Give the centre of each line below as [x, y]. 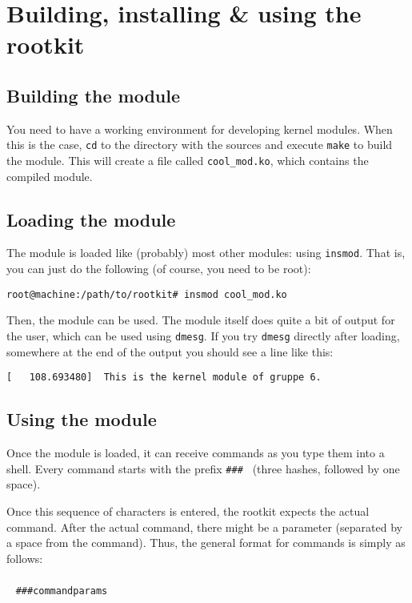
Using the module [82, 419]
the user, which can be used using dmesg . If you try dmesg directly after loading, [203, 335]
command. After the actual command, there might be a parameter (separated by [204, 527]
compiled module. [50, 176]
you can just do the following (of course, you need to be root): [159, 269]
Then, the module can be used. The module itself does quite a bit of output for [201, 320]
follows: [25, 558]
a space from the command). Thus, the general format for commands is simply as [206, 543]
